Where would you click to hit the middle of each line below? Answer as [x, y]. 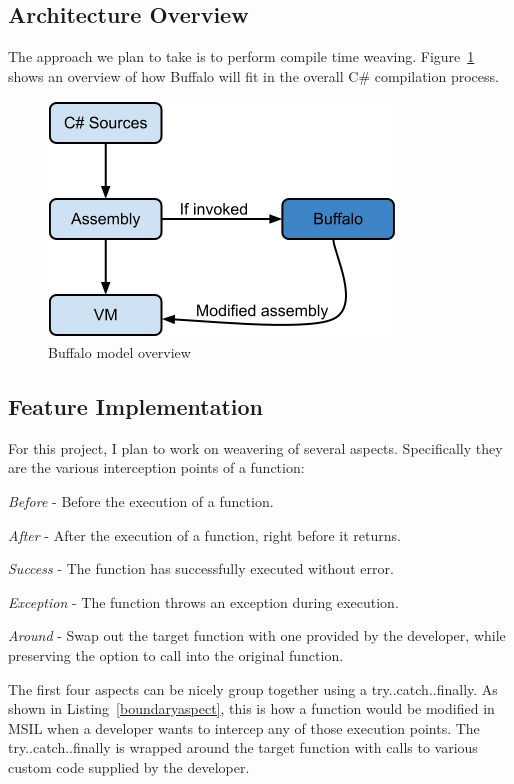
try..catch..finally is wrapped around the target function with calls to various [243, 747]
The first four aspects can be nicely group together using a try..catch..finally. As [253, 688]
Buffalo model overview [119, 351]
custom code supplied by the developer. [129, 766]
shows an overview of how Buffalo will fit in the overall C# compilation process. [253, 75]
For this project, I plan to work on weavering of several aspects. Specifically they [255, 447]
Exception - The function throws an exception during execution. [203, 601]
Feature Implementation [135, 405]
